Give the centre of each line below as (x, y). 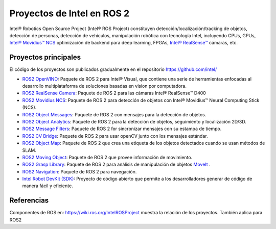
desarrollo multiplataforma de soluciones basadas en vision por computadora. (104, 86)
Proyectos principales (45, 57)
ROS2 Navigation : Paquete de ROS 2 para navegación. (79, 171)
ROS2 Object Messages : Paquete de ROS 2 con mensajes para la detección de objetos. (114, 114)
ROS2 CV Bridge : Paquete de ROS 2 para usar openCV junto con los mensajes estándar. (115, 136)
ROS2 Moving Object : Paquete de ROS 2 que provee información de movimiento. (107, 157)
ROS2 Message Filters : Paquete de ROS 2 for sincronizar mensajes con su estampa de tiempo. (122, 129)
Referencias (29, 201)
